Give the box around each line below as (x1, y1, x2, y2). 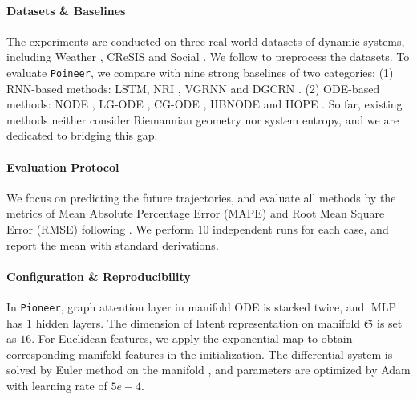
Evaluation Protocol (6, 158, 119, 175)
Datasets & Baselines (6, 2, 126, 18)
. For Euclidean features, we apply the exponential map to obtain (31, 330, 353, 347)
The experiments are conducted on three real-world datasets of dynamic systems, (6, 32, 405, 49)
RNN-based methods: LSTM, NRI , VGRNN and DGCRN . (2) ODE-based (6, 79, 380, 96)
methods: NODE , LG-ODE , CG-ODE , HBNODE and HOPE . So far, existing (6, 96, 403, 112)
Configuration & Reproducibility (6, 267, 191, 284)
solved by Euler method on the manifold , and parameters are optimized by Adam (6, 361, 411, 378)
